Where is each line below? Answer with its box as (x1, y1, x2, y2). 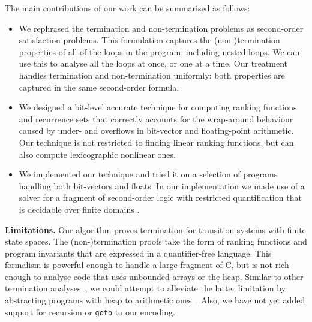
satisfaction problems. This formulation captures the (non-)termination (19, 34, 280, 46)
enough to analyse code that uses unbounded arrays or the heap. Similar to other (5, 270, 304, 282)
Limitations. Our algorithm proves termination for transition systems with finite (5, 223, 306, 236)
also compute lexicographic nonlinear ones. (19, 148, 176, 160)
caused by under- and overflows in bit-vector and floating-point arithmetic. (19, 124, 294, 137)
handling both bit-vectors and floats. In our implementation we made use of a (19, 179, 305, 192)
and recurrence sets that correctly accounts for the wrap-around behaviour (19, 112, 293, 125)
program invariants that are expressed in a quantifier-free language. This (5, 246, 272, 259)
